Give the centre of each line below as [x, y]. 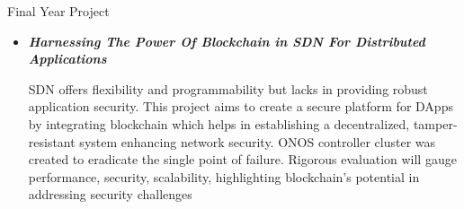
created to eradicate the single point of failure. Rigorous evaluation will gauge [242, 159]
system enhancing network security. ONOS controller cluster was [258, 141]
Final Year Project [58, 11]
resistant [52, 141]
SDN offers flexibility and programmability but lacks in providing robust [228, 88]
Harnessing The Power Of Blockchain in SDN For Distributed [227, 41]
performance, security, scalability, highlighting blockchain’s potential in [224, 176]
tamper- [435, 123]
